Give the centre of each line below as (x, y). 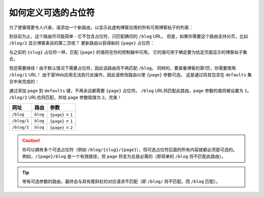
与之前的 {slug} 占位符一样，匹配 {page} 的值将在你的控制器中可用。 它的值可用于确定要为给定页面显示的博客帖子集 (128, 52)
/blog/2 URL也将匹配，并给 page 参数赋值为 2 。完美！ (66, 97)
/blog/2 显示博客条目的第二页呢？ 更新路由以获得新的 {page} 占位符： (82, 43)
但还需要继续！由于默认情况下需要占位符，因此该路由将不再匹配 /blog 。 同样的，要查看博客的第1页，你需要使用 (122, 68)
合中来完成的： (24, 82)
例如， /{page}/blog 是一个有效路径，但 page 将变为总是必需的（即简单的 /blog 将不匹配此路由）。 (124, 156)
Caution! (31, 141)
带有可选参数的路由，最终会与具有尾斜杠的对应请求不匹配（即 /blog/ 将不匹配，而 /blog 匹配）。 (121, 181)
